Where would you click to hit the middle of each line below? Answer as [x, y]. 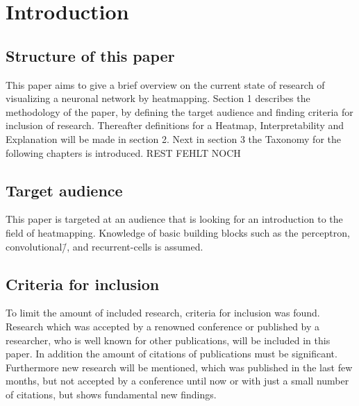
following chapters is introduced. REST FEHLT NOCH [123, 152]
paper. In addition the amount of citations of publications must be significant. [172, 354]
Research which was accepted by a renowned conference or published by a [163, 326]
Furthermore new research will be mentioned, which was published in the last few [179, 367]
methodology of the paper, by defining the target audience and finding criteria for [179, 111]
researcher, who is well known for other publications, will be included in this [168, 340]
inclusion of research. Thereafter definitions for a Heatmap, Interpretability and [175, 125]
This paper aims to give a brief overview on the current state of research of [165, 84]
